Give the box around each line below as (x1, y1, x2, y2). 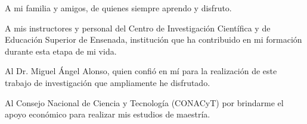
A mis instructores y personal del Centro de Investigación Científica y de (5, 21, 271, 34)
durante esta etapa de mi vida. (5, 44, 117, 57)
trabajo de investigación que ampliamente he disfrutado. (5, 76, 210, 88)
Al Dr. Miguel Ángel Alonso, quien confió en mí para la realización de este (5, 65, 277, 77)
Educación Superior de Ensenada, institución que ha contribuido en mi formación (5, 33, 302, 46)
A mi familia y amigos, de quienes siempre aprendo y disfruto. (5, 2, 232, 14)
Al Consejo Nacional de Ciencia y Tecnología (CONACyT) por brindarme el (5, 96, 284, 109)
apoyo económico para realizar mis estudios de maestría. (5, 108, 210, 120)
